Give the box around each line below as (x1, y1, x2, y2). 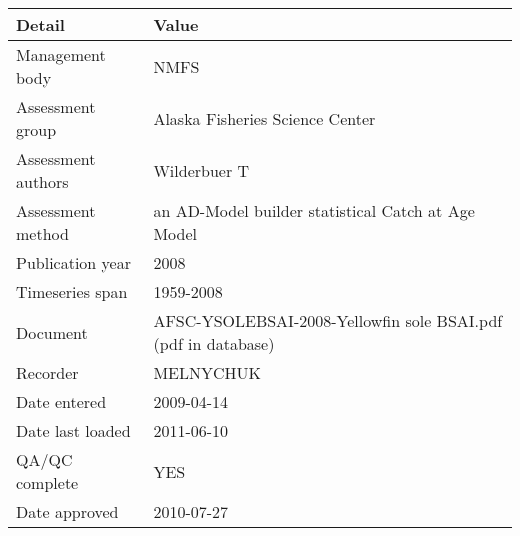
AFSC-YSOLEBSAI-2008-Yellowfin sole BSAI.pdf (153, 309, 503, 332)
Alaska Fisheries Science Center (153, 106, 376, 130)
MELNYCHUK (153, 361, 261, 384)
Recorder (16, 361, 79, 384)
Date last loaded (16, 419, 131, 442)
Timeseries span (16, 280, 128, 303)
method (16, 222, 69, 245)
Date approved (16, 500, 119, 523)
